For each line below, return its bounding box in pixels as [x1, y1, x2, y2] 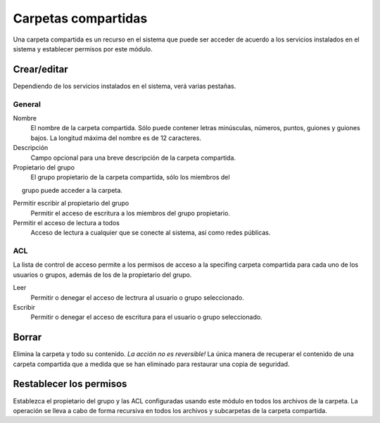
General [13, 99, 42, 109]
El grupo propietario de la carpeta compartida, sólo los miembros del [30, 173, 230, 182]
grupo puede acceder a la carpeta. [21, 186, 123, 194]
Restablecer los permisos [13, 378, 127, 390]
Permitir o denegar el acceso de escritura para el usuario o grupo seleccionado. [30, 313, 263, 322]
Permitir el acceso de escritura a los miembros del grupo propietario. [30, 208, 230, 217]
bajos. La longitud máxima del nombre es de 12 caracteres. [30, 134, 202, 142]
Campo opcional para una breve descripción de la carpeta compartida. [30, 153, 236, 162]
